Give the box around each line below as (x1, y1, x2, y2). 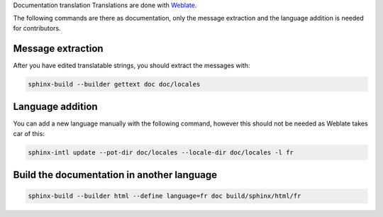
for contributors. (13, 23, 61, 32)
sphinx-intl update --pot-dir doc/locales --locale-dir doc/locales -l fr (28, 148, 294, 156)
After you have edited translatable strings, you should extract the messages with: (13, 61, 250, 69)
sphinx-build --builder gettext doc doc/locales (28, 80, 201, 88)
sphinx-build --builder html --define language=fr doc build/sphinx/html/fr (28, 192, 301, 200)
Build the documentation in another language (13, 169, 218, 181)
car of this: (13, 129, 45, 138)
